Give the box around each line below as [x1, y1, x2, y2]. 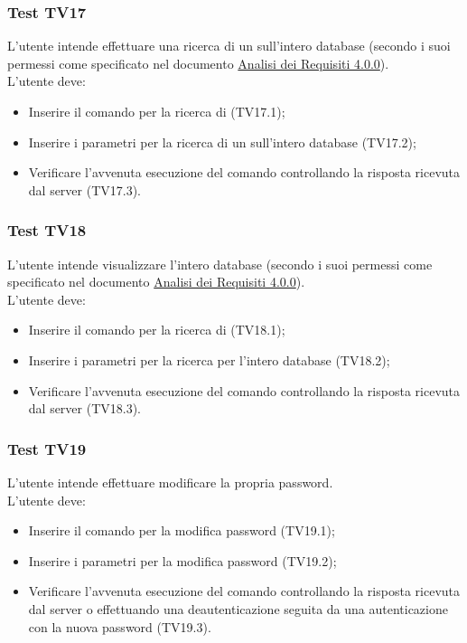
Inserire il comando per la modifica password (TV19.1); [28, 521, 335, 540]
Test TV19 [7, 437, 87, 459]
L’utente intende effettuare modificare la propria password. [7, 472, 333, 491]
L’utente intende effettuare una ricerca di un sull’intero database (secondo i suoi [7, 36, 451, 55]
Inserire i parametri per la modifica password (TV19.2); [28, 551, 337, 570]
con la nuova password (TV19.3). [28, 617, 211, 636]
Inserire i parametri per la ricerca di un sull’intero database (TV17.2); [28, 132, 416, 151]
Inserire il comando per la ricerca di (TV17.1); [28, 102, 285, 120]
